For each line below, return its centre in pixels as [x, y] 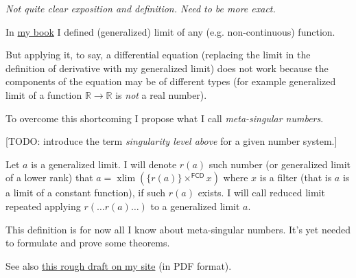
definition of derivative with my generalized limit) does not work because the [167, 68]
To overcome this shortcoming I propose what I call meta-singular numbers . [165, 118]
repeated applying [43, 206]
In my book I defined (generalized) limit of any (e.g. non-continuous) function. [170, 31]
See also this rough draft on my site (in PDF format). [119, 265]
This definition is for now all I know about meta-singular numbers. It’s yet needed [178, 229]
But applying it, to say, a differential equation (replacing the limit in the [158, 55]
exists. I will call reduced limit [261, 193]
